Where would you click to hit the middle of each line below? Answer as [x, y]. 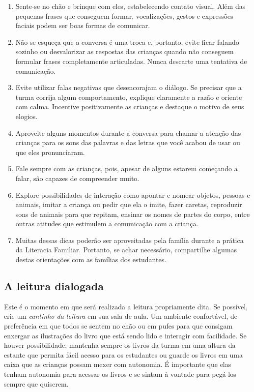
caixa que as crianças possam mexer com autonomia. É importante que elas [118, 364]
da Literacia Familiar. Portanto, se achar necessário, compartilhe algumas [126, 250]
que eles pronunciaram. [50, 152]
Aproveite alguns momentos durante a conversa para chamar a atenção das [128, 133]
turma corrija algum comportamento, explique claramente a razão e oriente [129, 97]
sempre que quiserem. [36, 383]
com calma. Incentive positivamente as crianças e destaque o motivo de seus [130, 106]
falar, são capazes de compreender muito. [77, 178]
